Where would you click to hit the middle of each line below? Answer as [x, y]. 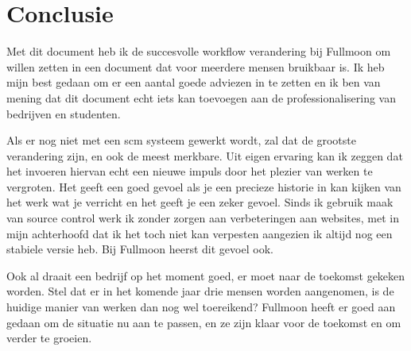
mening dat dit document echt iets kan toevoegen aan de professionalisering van [201, 97]
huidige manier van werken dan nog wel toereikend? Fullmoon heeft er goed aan [201, 307]
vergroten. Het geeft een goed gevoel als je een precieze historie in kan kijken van [204, 186]
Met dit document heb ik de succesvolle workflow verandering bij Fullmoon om [199, 51]
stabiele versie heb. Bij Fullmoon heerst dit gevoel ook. [140, 249]
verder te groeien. [49, 338]
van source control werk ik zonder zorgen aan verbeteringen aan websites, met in [203, 218]
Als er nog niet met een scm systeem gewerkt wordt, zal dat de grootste [181, 140]
